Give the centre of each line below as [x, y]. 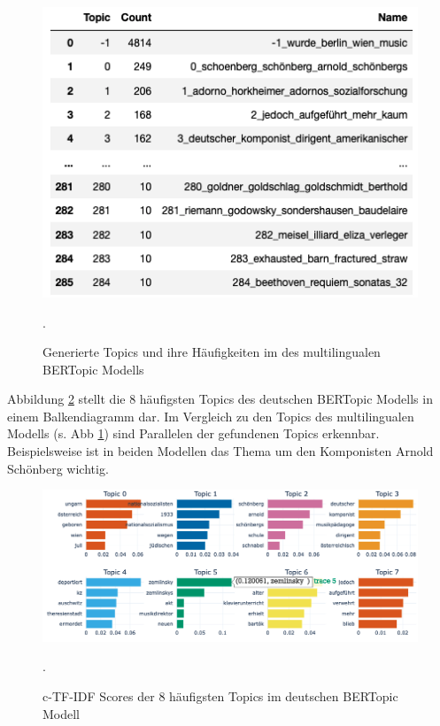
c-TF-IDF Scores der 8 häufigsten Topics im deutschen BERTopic [220, 695]
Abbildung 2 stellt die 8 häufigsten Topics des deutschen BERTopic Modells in [220, 399]
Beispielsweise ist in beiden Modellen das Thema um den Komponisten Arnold [220, 451]
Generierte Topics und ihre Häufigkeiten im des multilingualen [212, 352]
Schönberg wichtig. [58, 468]
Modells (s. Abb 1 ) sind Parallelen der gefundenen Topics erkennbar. [193, 433]
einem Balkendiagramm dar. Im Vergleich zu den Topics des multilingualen [211, 416]
